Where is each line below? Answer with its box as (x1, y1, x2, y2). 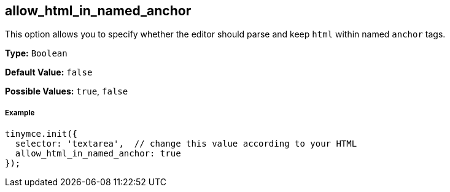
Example (5, 108, 35, 117)
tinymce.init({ (5, 129, 78, 139)
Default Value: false (5, 67, 93, 78)
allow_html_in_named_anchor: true (15, 148, 181, 159)
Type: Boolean (5, 48, 68, 59)
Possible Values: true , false (5, 86, 128, 97)
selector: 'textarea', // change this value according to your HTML (15, 139, 357, 149)
